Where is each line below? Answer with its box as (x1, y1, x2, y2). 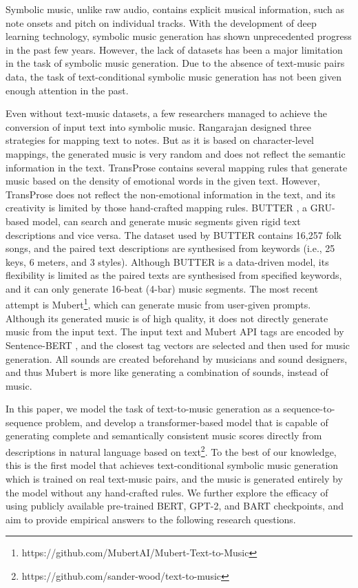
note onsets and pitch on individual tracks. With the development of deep (6, 15, 317, 30)
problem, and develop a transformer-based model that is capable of (45, 414, 328, 429)
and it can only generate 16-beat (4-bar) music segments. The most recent (6, 281, 319, 295)
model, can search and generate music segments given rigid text (32, 213, 301, 228)
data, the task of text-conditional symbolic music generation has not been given (6, 69, 342, 83)
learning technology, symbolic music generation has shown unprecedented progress (6, 29, 352, 43)
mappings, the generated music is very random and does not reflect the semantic (6, 146, 346, 160)
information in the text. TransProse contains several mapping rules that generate (6, 160, 348, 174)
